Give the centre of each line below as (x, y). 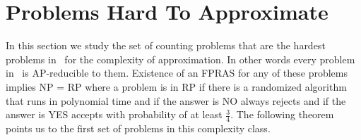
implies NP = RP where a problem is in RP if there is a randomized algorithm (176, 86)
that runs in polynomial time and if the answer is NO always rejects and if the (176, 100)
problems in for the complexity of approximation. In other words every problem (180, 59)
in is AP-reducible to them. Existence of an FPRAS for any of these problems (177, 73)
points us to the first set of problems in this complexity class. (138, 128)
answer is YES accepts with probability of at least (114, 114)
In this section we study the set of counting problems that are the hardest (166, 45)
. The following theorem (282, 114)
